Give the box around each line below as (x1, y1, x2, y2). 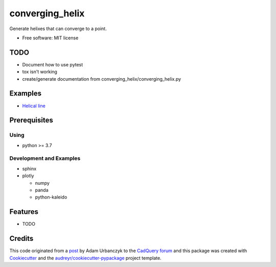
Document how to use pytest (22, 61, 83, 67)
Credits (9, 234, 34, 243)
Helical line (22, 103, 45, 109)
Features (9, 207, 38, 216)
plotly (22, 173, 34, 179)
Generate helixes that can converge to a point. (9, 26, 107, 32)
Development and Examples (9, 155, 81, 162)
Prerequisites (9, 116, 53, 125)
